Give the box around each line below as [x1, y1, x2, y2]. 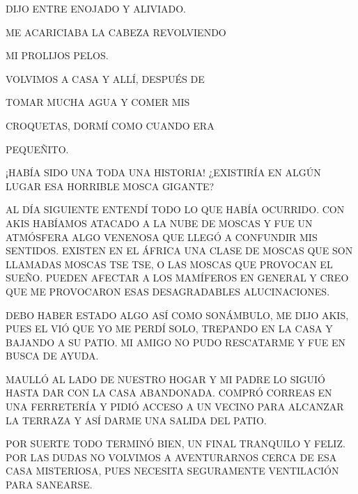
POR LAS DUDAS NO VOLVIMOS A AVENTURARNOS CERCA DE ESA [6, 449, 337, 464]
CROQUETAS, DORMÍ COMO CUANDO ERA [6, 118, 215, 132]
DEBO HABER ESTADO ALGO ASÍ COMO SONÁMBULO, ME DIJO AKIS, [6, 307, 349, 322]
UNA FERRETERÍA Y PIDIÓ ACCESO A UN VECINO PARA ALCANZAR [6, 399, 344, 414]
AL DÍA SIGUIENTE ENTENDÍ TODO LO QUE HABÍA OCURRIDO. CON [6, 202, 345, 217]
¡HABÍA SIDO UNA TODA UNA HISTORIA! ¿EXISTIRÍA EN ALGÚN [6, 165, 321, 180]
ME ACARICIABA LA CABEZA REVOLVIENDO [6, 24, 226, 39]
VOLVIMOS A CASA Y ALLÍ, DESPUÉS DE [6, 71, 205, 86]
